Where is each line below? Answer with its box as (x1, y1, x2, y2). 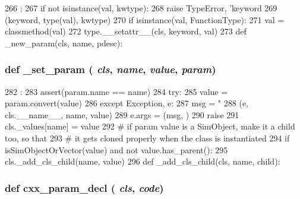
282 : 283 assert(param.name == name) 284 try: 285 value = (5, 85, 228, 97)
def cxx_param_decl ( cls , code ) (5, 180, 164, 195)
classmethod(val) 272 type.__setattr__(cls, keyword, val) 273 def (5, 25, 247, 37)
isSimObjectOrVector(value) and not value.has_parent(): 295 (5, 143, 228, 156)
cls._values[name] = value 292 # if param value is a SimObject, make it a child (5, 120, 295, 132)
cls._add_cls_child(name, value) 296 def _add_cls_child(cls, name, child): (5, 155, 280, 168)
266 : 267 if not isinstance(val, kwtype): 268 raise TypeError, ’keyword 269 (5, 2, 277, 14)
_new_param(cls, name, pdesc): (5, 36, 123, 49)
